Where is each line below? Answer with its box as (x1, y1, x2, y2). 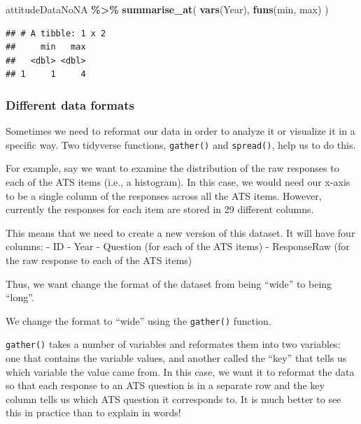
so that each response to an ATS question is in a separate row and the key (6, 378, 325, 393)
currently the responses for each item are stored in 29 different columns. (6, 202, 314, 217)
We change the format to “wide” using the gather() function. (6, 313, 271, 328)
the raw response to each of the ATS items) (6, 253, 192, 267)
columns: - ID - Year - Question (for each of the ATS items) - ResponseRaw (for (6, 239, 350, 254)
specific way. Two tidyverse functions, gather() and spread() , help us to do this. (6, 137, 356, 152)
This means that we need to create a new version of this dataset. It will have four (6, 225, 355, 240)
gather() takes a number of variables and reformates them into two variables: (6, 337, 341, 351)
